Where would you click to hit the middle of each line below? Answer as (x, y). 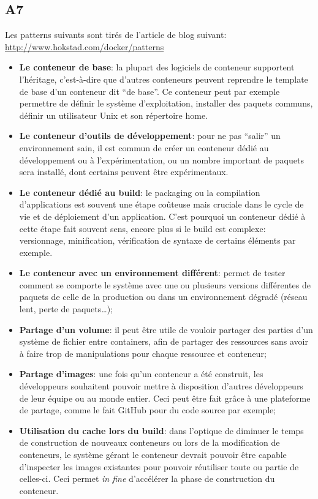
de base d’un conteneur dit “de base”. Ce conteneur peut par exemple (150, 91)
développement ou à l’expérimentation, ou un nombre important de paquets (161, 159)
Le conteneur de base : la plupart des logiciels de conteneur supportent (157, 67)
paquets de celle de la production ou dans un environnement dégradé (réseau (163, 297)
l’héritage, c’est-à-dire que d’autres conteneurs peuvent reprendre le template (164, 79)
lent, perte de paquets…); (66, 309)
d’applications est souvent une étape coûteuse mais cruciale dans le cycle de (161, 204)
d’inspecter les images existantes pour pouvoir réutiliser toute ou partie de (159, 466)
